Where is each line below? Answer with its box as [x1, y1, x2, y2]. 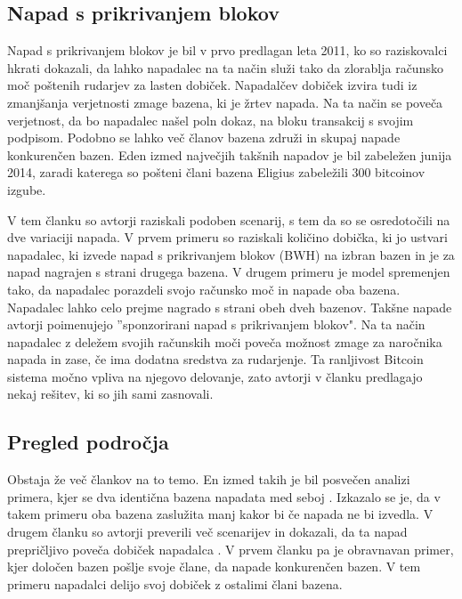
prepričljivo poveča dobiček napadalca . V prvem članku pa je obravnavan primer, [7, 539, 454, 558]
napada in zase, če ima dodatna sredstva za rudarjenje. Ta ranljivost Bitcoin [7, 350, 424, 368]
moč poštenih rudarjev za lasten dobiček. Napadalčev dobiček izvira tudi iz [7, 76, 417, 94]
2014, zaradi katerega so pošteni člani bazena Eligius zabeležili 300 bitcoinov [7, 163, 426, 182]
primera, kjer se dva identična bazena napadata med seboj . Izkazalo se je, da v [7, 487, 441, 506]
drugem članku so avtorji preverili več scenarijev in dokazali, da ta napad [7, 522, 408, 541]
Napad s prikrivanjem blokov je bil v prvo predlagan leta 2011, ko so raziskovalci [7, 41, 448, 60]
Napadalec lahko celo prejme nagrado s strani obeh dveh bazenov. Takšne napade [7, 297, 452, 316]
